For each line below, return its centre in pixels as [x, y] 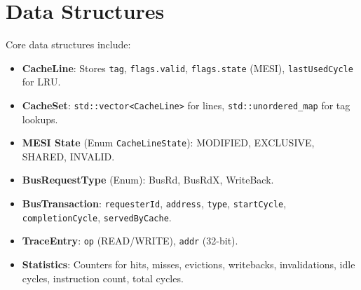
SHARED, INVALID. [68, 156]
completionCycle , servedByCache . [97, 217]
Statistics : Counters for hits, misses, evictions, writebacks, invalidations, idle [189, 264]
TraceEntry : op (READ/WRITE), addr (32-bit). [130, 241]
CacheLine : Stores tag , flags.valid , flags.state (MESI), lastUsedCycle [188, 68]
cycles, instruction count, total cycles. [103, 278]
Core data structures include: [68, 44]
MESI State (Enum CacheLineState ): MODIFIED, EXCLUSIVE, [168, 143]
